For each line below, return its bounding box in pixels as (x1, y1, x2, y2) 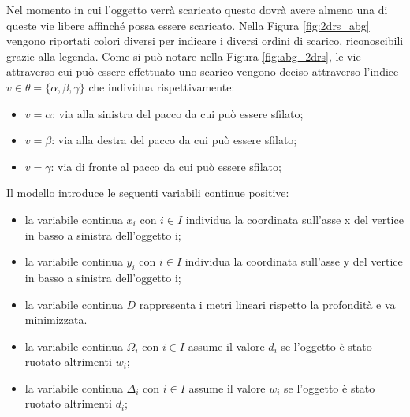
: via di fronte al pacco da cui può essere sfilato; (50, 158, 281, 174)
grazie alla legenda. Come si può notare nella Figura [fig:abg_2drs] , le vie (6, 47, 361, 64)
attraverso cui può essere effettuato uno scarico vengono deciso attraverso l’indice (6, 63, 399, 80)
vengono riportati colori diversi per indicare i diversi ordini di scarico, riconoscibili (6, 32, 404, 49)
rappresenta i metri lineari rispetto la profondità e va (139, 296, 396, 312)
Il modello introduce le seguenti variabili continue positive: (6, 184, 289, 201)
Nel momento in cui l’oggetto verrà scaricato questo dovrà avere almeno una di (6, 2, 388, 17)
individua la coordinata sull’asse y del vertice (184, 253, 403, 270)
